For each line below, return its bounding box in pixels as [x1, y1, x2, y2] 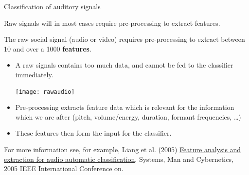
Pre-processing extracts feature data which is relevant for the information [15, 102, 234, 112]
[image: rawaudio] [15, 88, 75, 95]
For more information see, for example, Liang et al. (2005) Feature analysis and [4, 144, 241, 154]
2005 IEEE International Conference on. [4, 163, 124, 174]
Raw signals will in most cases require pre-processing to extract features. [4, 17, 220, 28]
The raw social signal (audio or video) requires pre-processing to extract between [4, 34, 245, 44]
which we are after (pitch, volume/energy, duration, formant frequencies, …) [15, 111, 241, 122]
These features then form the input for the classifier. [15, 128, 172, 138]
